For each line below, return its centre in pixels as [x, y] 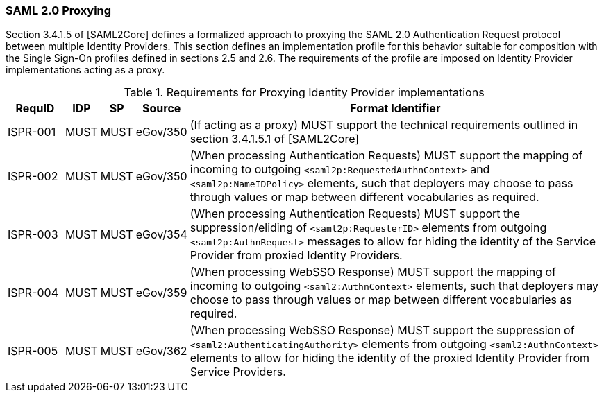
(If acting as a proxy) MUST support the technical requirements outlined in [384, 125]
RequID [35, 109]
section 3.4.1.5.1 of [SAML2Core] [275, 139]
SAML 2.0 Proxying [59, 10]
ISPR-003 [33, 235]
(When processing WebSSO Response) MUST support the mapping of [373, 272]
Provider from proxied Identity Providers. [296, 256]
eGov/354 [161, 235]
